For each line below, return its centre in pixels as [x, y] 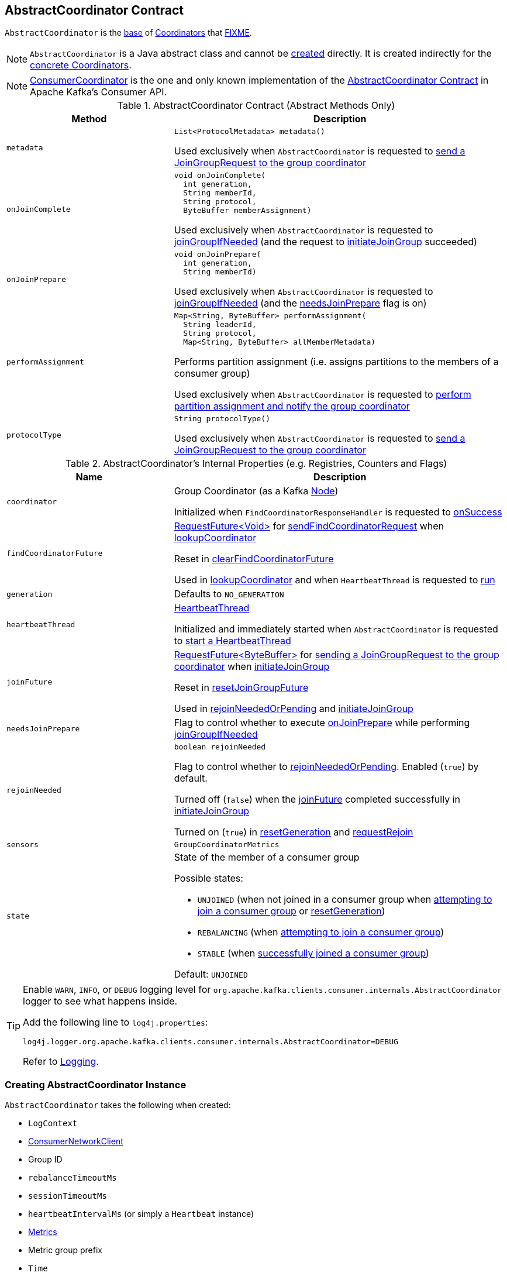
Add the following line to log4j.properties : [115, 1022]
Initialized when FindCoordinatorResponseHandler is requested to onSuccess [338, 512]
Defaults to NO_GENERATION [229, 594]
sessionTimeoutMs [68, 1196]
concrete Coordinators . [81, 65]
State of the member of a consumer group [267, 857]
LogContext [53, 1124]
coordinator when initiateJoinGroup [252, 667]
